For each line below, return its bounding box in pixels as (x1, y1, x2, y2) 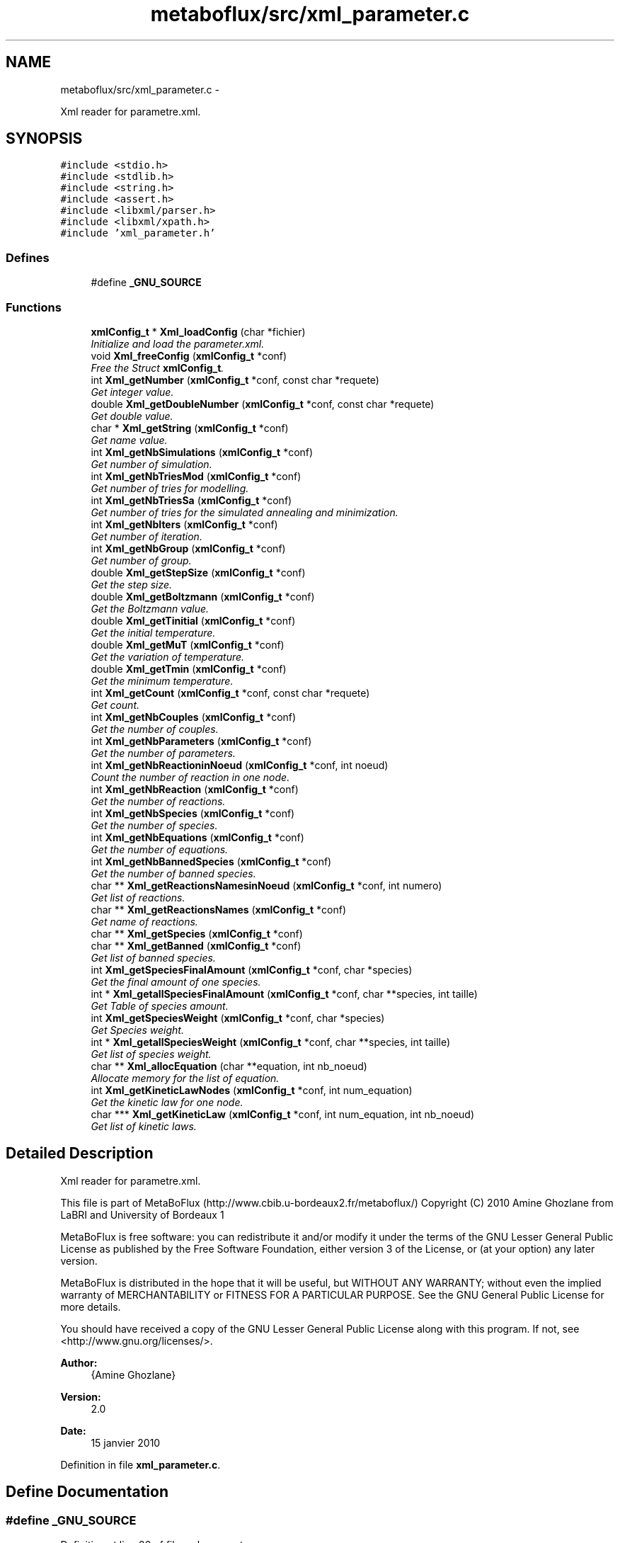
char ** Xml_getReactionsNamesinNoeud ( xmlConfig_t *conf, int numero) (91, 879, 442, 892)
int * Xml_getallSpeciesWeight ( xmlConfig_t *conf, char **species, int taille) (91, 1035, 451, 1048)
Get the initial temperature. (91, 626, 216, 639)
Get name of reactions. (91, 915, 198, 928)
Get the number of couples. (91, 722, 219, 735)
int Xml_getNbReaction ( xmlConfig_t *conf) (91, 782, 299, 795)
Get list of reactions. (91, 891, 185, 904)
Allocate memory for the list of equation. (91, 1071, 280, 1084)
